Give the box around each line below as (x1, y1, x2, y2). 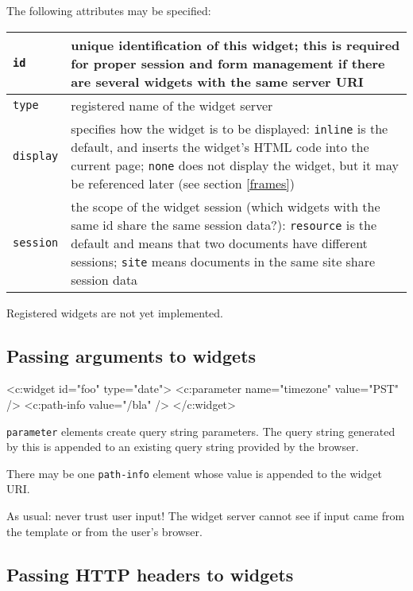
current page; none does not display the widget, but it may (71, 155, 399, 174)
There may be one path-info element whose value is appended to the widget (6, 465, 382, 481)
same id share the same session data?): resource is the (71, 215, 377, 234)
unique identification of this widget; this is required (71, 35, 400, 54)
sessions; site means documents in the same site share (71, 251, 376, 270)
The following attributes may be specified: (6, 2, 211, 18)
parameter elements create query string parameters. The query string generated (6, 422, 396, 439)
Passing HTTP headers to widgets (6, 562, 294, 586)
